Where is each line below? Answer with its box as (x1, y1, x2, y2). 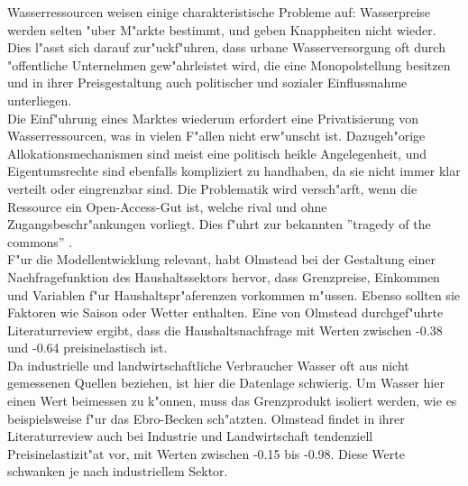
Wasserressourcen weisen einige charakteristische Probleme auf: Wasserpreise (7, 3, 431, 21)
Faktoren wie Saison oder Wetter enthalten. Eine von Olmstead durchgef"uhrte (7, 303, 444, 322)
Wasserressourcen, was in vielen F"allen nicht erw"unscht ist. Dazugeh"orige (7, 126, 426, 145)
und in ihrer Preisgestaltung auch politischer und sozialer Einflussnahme (7, 73, 408, 92)
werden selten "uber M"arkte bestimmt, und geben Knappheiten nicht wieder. (7, 20, 436, 39)
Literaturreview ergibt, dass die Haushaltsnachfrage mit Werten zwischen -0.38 (7, 320, 443, 339)
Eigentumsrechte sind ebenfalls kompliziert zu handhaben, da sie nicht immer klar (7, 161, 461, 180)
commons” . (7, 232, 73, 251)
